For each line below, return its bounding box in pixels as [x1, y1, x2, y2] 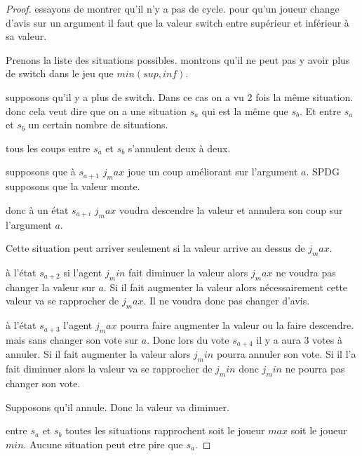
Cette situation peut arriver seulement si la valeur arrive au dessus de [6, 241, 305, 255]
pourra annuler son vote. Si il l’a [216, 347, 356, 361]
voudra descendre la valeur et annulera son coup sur [119, 202, 343, 217]
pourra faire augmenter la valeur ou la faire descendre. [120, 318, 354, 333]
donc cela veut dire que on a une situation [6, 103, 187, 118]
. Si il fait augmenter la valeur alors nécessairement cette [103, 279, 348, 294]
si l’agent [63, 264, 102, 279]
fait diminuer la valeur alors [128, 264, 248, 279]
